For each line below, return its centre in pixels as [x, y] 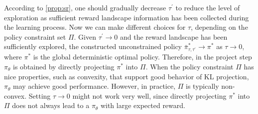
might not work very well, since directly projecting [149, 95]
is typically [202, 86]
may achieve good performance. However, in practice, [94, 86]
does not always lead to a [51, 105]
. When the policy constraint [190, 66]
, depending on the [219, 27]
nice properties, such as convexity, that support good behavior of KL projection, [127, 76]
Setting [40, 95]
